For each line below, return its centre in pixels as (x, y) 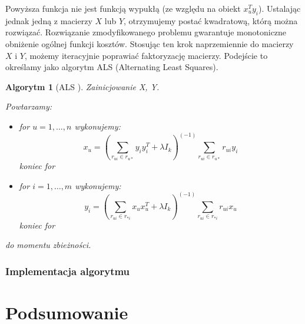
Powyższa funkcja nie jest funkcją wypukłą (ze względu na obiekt (123, 8)
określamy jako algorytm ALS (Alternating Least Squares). (112, 67)
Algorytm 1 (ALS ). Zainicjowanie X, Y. (82, 86)
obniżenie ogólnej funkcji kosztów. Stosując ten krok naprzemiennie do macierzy (150, 43)
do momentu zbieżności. (48, 245)
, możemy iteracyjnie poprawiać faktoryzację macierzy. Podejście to (146, 55)
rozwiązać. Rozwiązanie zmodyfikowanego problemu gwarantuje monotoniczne (146, 32)
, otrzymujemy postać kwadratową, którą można (211, 20)
